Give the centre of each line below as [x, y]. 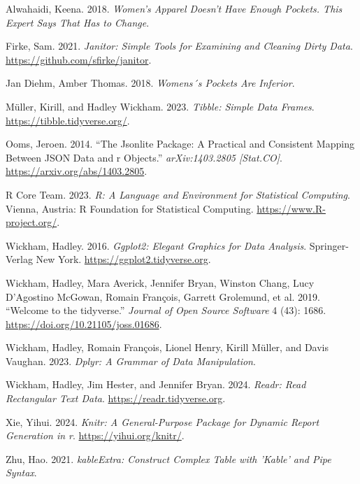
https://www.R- [291, 208]
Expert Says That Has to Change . [78, 22]
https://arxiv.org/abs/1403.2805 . [77, 171]
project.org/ [31, 222]
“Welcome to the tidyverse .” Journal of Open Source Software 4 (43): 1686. [166, 310]
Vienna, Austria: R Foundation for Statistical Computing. [130, 208]
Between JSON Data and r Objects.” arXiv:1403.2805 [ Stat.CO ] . [144, 157]
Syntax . [21, 472]
